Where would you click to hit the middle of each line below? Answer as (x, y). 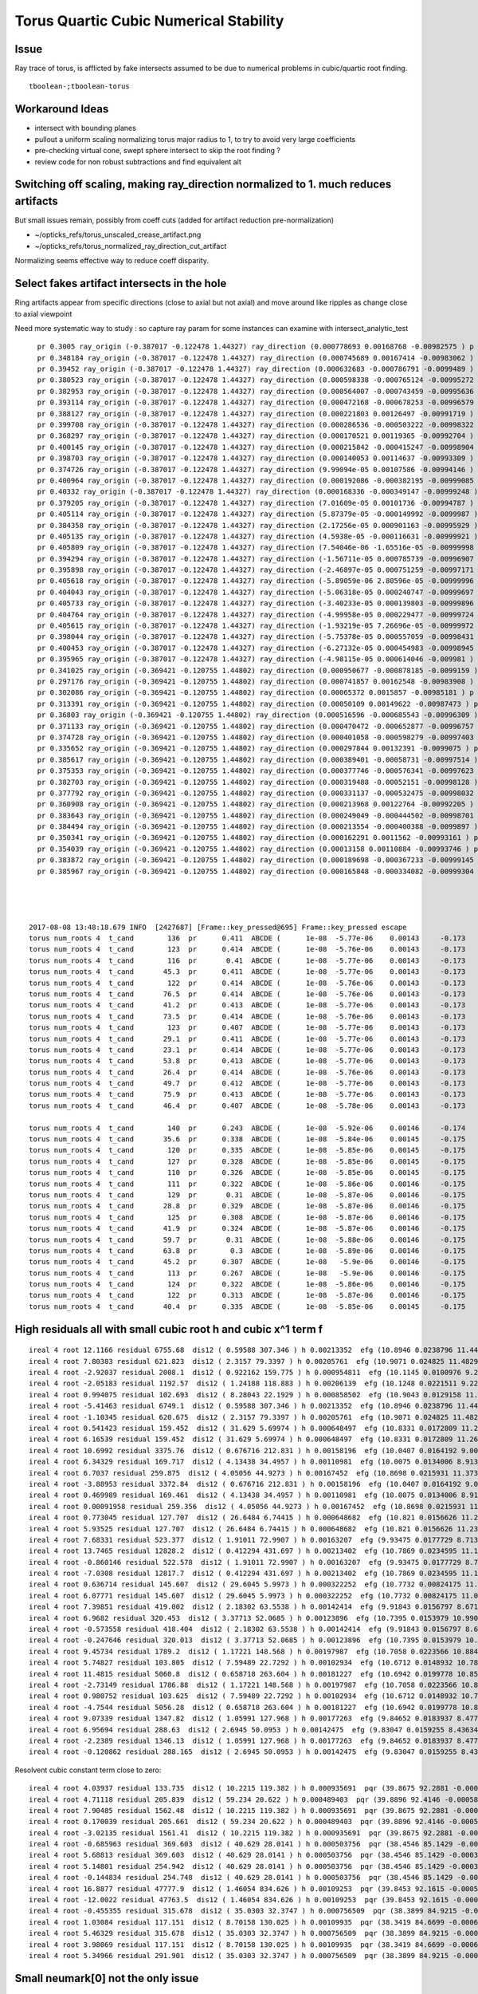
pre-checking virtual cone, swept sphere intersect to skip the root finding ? (157, 151)
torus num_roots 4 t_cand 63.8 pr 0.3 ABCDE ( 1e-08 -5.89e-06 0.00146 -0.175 (247, 1251)
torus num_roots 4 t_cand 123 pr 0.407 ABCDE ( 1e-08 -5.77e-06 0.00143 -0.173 (247, 1028)
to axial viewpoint (43, 313)
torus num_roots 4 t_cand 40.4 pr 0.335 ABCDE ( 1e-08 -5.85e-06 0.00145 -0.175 (247, 1306)
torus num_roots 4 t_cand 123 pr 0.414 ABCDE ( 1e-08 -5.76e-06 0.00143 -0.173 (247, 950)
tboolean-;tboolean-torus (80, 87)
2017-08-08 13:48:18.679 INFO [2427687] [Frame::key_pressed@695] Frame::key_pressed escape (218, 927)
